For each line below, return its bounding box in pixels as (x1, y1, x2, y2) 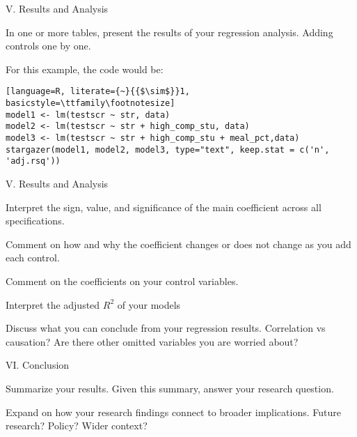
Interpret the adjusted (6, 297, 100, 312)
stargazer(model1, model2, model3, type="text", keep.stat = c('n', (6, 144, 330, 155)
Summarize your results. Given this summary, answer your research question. (6, 381, 334, 395)
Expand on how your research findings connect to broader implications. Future (6, 404, 341, 419)
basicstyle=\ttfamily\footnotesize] (6, 98, 175, 109)
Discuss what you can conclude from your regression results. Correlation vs (6, 321, 326, 335)
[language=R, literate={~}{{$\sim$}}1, (6, 86, 190, 97)
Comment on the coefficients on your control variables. (6, 273, 239, 288)
